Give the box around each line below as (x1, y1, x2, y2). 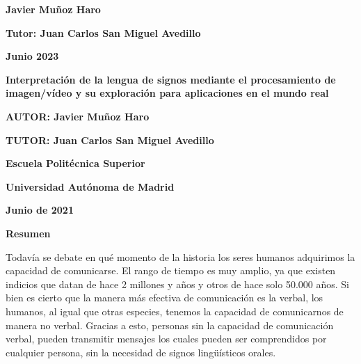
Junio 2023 (6, 49, 59, 63)
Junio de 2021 (6, 203, 74, 217)
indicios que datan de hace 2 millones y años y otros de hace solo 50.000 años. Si (6, 276, 349, 291)
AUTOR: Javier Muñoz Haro (6, 109, 150, 123)
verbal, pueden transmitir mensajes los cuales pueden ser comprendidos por (6, 331, 327, 346)
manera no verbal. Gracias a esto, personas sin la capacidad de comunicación (6, 317, 334, 332)
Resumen (6, 225, 51, 240)
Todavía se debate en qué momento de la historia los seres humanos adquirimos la (6, 249, 355, 264)
